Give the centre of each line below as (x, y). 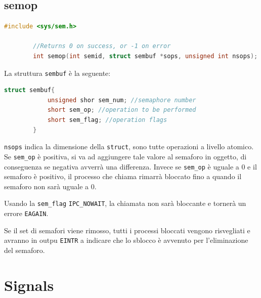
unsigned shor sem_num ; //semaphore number (122, 100)
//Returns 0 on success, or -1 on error (102, 46)
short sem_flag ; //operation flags (107, 120)
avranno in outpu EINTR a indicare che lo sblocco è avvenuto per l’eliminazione (126, 240)
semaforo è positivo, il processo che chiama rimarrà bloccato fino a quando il (123, 176)
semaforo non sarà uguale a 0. (50, 186)
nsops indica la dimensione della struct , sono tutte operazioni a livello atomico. (129, 146)
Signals (29, 285)
